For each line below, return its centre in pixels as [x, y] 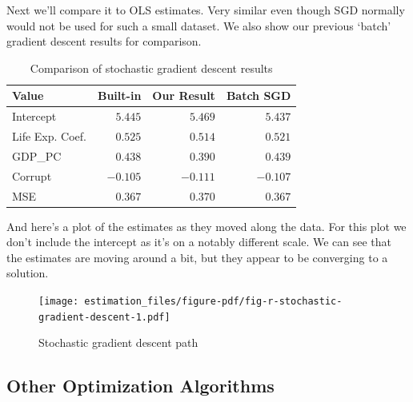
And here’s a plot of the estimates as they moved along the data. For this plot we [206, 226]
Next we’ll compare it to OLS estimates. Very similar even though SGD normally [206, 10]
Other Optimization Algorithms [140, 386]
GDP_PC [37, 155]
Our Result [184, 96]
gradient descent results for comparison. [104, 41]
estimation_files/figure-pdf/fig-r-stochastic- [213, 302]
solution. [28, 273]
